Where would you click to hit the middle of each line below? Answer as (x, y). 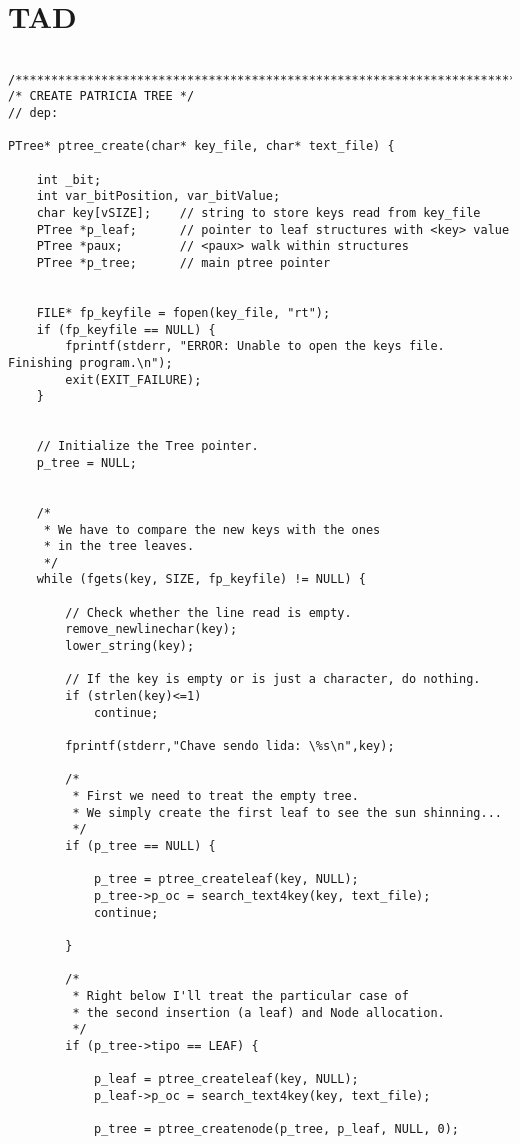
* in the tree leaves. (119, 546)
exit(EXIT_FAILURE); (133, 379)
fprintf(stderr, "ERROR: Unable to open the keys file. (255, 346)
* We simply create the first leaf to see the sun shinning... (287, 812)
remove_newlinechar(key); (151, 629)
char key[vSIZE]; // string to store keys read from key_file (258, 213)
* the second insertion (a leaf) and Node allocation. (258, 1012)
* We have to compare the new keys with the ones (212, 529)
